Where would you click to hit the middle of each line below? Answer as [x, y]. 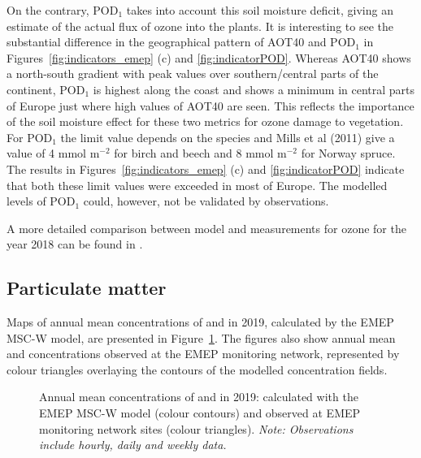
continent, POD [46, 89]
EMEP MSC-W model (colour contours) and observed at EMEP [200, 413]
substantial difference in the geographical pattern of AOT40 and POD [181, 42]
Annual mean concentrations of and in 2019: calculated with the [199, 397]
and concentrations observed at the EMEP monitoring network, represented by [203, 354]
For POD [30, 137]
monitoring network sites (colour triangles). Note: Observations [196, 428]
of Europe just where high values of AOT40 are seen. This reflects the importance [210, 105]
